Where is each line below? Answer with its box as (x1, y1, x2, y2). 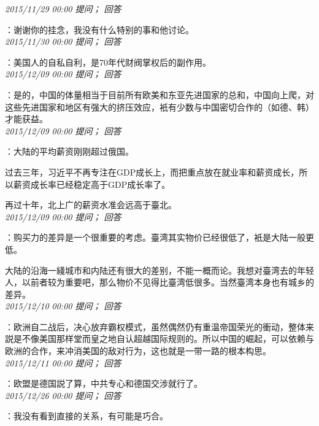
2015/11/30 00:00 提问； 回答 (5, 35, 121, 48)
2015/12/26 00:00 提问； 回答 (5, 389, 121, 401)
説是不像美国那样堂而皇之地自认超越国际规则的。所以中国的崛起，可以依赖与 (5, 332, 314, 345)
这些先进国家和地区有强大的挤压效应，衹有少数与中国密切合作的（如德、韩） (5, 100, 314, 113)
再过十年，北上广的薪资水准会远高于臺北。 (5, 198, 177, 211)
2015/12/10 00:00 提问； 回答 (5, 300, 121, 312)
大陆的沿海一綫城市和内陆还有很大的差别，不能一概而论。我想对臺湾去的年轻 (5, 263, 314, 276)
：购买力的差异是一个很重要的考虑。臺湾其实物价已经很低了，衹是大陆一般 (5, 231, 306, 244)
